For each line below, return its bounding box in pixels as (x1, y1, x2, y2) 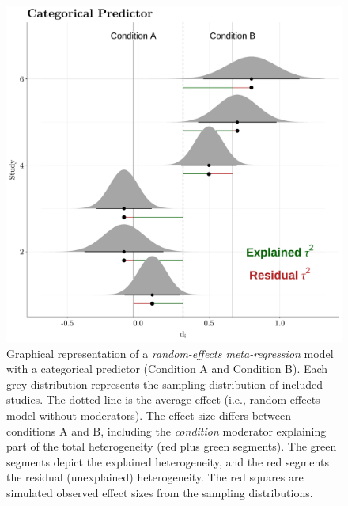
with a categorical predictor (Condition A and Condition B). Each (6, 360, 328, 377)
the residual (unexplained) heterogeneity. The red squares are (6, 469, 304, 485)
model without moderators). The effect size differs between (6, 406, 292, 423)
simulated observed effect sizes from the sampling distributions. (6, 484, 313, 500)
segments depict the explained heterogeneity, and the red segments (6, 453, 329, 470)
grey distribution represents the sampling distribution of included (6, 375, 323, 392)
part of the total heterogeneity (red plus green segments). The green (6, 438, 337, 455)
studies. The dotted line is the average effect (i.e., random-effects (6, 391, 320, 408)
